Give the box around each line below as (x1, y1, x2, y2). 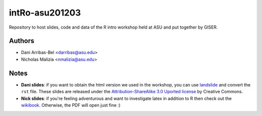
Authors (9, 37, 34, 45)
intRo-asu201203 (9, 7, 81, 18)
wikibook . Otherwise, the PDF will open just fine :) (21, 102, 121, 108)
